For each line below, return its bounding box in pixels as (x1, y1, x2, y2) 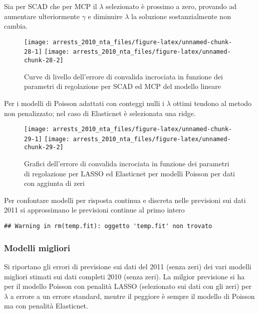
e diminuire (88, 11, 123, 21)
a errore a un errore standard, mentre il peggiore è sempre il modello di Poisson (10, 290, 255, 301)
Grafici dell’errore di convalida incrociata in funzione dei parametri (24, 158, 229, 169)
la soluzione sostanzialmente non (131, 11, 231, 21)
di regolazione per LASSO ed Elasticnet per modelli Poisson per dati (24, 168, 235, 178)
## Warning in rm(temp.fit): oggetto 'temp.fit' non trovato (4, 223, 212, 230)
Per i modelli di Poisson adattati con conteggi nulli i (4, 97, 164, 108)
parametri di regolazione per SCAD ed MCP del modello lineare (24, 81, 221, 91)
